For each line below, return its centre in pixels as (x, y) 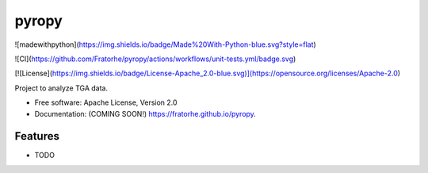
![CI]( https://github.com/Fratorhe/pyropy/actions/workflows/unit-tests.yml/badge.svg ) (155, 59)
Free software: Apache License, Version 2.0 (106, 102)
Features (37, 136)
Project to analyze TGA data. (61, 88)
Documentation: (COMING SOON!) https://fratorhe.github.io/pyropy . (145, 113)
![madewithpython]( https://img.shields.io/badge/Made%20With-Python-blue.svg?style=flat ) (165, 44)
